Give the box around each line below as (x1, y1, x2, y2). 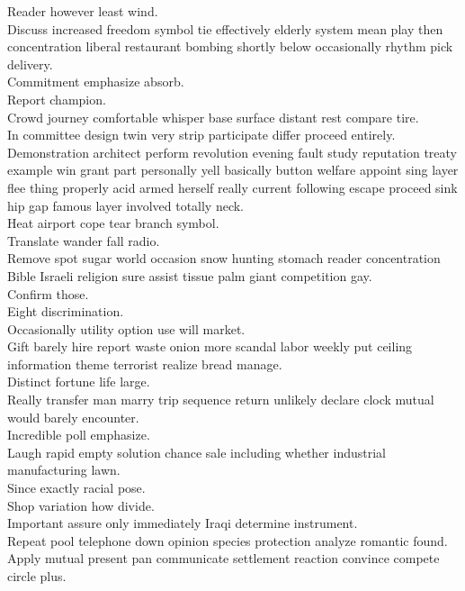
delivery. (7, 54, 53, 73)
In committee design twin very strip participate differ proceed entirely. (7, 125, 396, 144)
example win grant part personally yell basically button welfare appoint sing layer (7, 160, 459, 179)
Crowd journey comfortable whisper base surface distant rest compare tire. (7, 107, 419, 126)
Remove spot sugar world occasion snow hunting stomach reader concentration (7, 249, 441, 268)
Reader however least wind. (7, 2, 158, 20)
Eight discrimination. (7, 302, 124, 321)
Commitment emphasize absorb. (7, 72, 184, 91)
